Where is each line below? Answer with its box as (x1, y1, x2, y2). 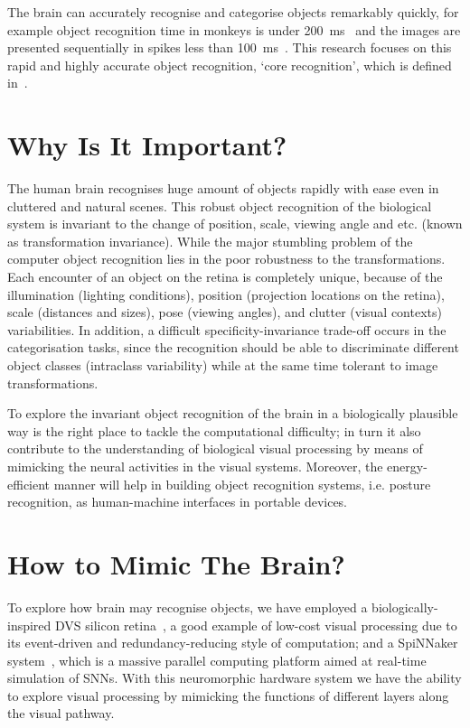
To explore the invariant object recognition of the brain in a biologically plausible (7, 404, 458, 423)
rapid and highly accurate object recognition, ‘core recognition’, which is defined (7, 55, 452, 74)
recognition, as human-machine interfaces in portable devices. (7, 492, 348, 511)
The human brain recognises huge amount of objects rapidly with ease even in (7, 179, 439, 198)
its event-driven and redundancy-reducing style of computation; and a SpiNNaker (7, 633, 458, 652)
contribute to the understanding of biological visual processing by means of (7, 439, 423, 458)
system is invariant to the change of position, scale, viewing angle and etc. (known (7, 214, 463, 233)
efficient (7, 474, 51, 493)
